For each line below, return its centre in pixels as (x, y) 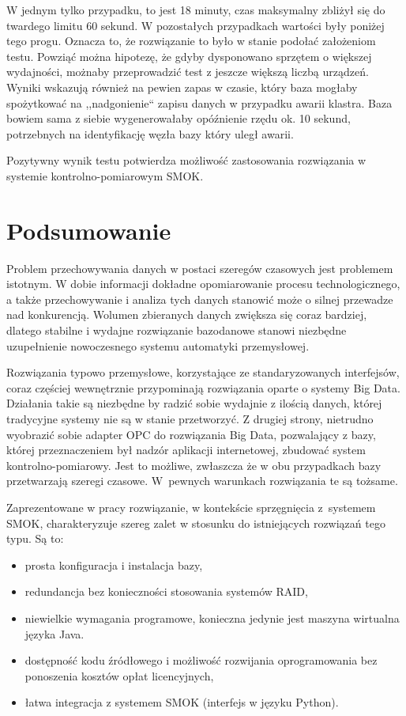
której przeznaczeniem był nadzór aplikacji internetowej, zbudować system (186, 450)
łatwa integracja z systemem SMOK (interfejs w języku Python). (182, 702)
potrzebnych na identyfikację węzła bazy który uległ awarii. (150, 133)
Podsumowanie (89, 230)
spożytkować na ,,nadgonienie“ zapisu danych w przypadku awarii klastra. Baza (199, 102)
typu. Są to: (35, 538)
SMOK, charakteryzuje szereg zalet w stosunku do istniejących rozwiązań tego (196, 523)
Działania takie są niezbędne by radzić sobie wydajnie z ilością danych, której (194, 403)
